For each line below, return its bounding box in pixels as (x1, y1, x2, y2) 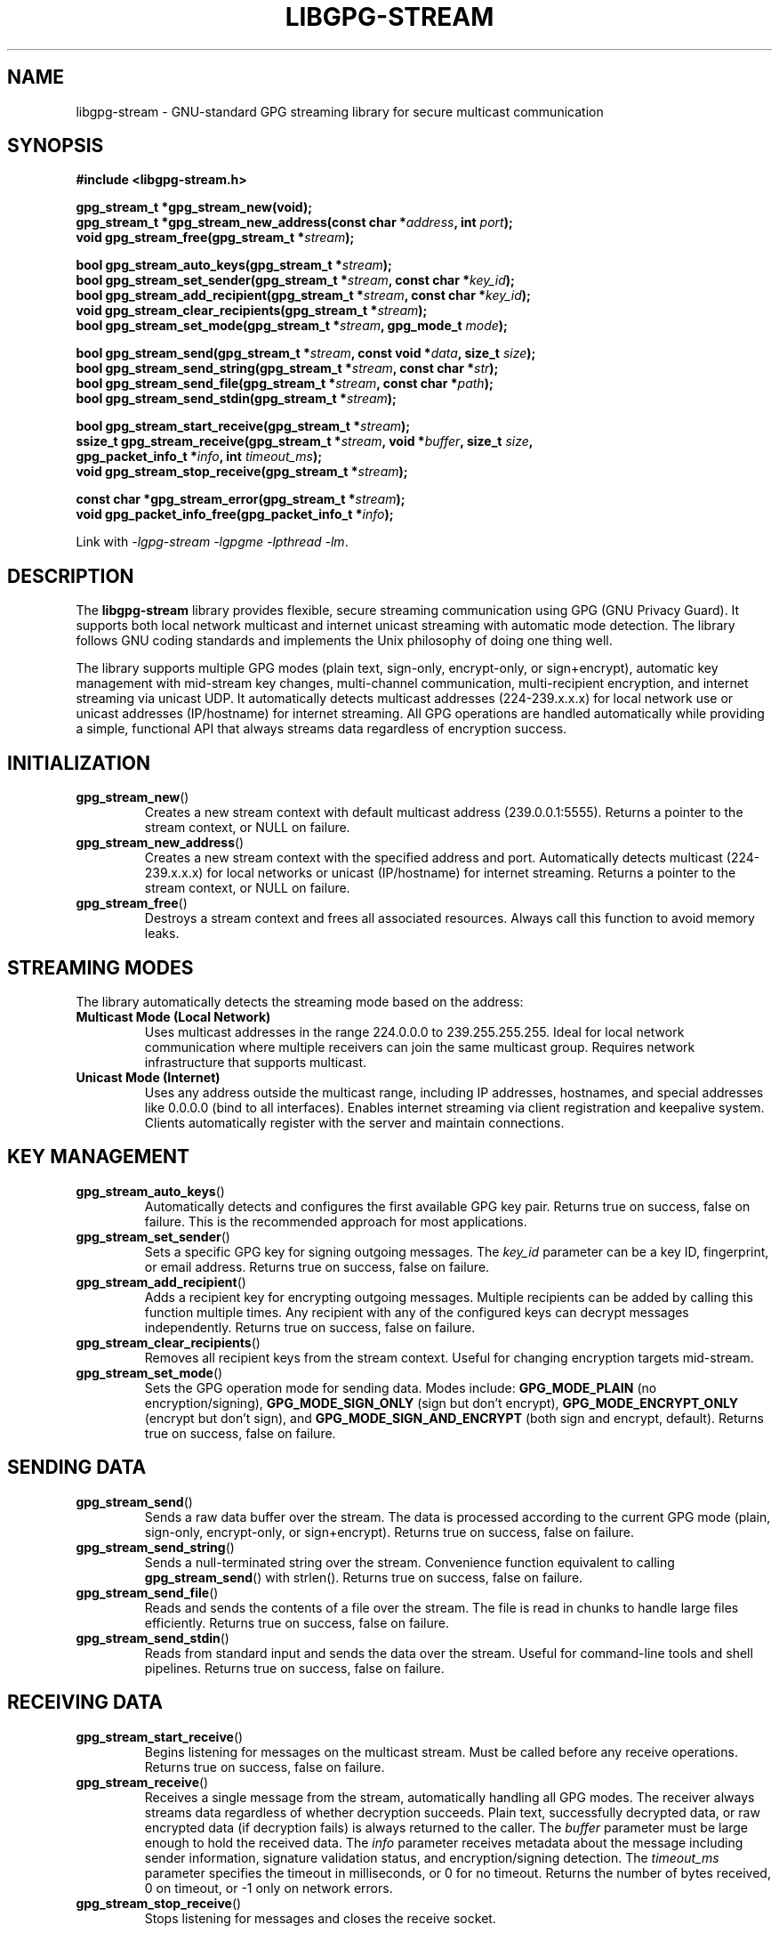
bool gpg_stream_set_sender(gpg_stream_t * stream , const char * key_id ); (76, 272, 515, 288)
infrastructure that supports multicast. (144, 1054, 367, 1070)
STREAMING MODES (7, 956, 194, 979)
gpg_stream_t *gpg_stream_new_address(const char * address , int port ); (76, 214, 513, 231)
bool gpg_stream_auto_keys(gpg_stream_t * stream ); (76, 257, 392, 273)
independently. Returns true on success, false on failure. (144, 1319, 476, 1335)
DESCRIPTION (7, 564, 134, 587)
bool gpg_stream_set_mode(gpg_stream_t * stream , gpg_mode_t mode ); (76, 318, 508, 334)
